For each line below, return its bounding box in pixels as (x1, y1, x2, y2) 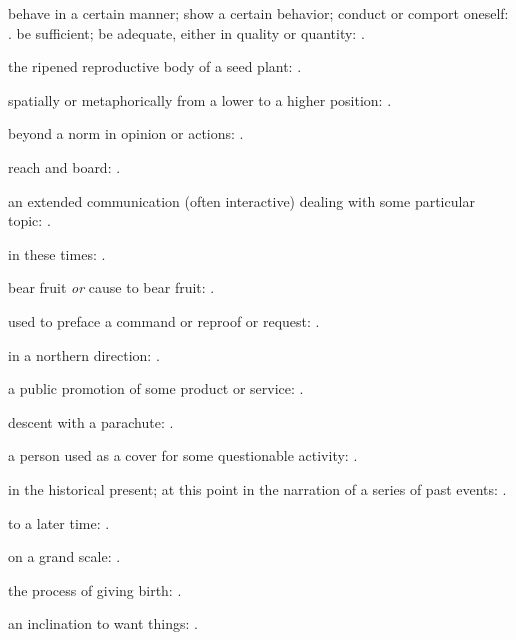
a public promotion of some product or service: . (8, 378, 304, 399)
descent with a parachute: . (8, 411, 174, 432)
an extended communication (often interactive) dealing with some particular (8, 190, 475, 211)
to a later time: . (8, 512, 110, 533)
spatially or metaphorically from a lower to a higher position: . (8, 89, 392, 110)
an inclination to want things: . (8, 613, 198, 634)
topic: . (8, 210, 51, 231)
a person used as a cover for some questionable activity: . (8, 445, 358, 466)
